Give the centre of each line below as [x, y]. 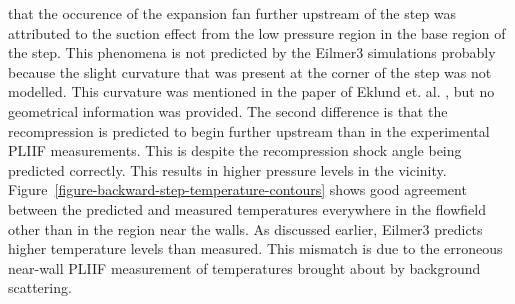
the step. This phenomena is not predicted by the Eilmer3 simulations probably [252, 52]
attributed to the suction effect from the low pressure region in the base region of [257, 32]
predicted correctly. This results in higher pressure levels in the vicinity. [227, 169]
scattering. [40, 287]
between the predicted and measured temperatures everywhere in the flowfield [247, 208]
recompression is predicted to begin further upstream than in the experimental [249, 130]
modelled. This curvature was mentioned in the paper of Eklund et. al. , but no [251, 91]
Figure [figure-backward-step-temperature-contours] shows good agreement [237, 189]
